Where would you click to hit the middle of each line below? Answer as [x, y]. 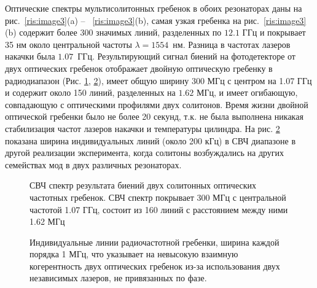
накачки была [30, 56]
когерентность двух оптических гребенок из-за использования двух [155, 266]
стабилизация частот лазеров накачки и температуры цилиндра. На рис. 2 [143, 128]
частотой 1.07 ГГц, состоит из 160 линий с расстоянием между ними [159, 209]
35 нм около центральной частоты [68, 44]
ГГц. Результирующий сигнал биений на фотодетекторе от [186, 56]
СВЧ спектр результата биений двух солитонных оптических [143, 185]
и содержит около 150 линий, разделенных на [90, 92]
